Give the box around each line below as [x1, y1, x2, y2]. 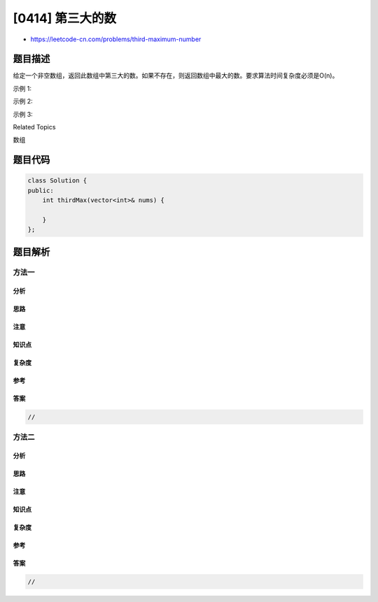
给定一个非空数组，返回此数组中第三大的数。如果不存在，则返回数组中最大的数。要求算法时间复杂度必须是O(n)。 [13, 71, 339, 80]
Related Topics [13, 123, 56, 131]
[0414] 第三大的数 [13, 10, 117, 26]
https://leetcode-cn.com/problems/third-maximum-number [30, 35, 202, 43]
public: [27, 186, 54, 194]
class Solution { [27, 177, 87, 185]
